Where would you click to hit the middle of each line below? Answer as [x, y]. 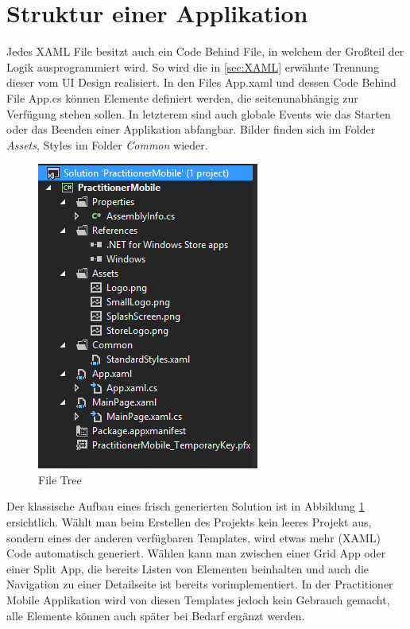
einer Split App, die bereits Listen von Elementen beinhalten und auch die [188, 568]
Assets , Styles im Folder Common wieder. [107, 144]
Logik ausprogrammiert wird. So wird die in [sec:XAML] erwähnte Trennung [193, 66]
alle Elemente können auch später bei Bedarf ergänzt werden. [156, 615]
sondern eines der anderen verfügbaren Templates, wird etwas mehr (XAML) [193, 537]
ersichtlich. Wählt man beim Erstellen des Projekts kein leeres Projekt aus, [189, 522]
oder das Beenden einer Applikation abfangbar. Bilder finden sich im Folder [191, 129]
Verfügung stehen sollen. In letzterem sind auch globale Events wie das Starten [199, 113]
